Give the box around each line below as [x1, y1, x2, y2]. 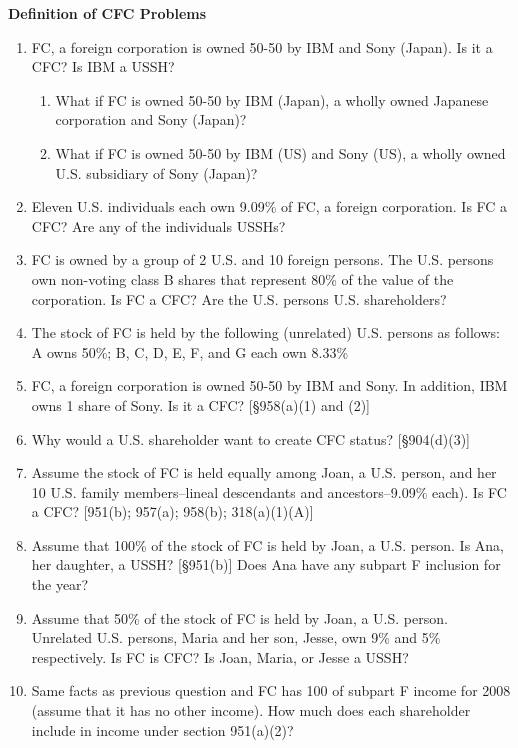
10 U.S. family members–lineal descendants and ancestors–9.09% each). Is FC [31, 481, 507, 502]
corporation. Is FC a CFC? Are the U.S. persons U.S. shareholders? [31, 288, 447, 309]
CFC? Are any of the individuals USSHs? [31, 215, 286, 236]
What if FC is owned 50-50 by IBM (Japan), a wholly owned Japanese [55, 89, 489, 110]
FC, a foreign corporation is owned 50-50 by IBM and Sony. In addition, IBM [31, 375, 508, 396]
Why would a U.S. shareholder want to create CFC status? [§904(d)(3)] [31, 428, 470, 449]
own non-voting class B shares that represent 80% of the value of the [31, 268, 454, 289]
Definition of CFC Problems [8, 3, 207, 23]
